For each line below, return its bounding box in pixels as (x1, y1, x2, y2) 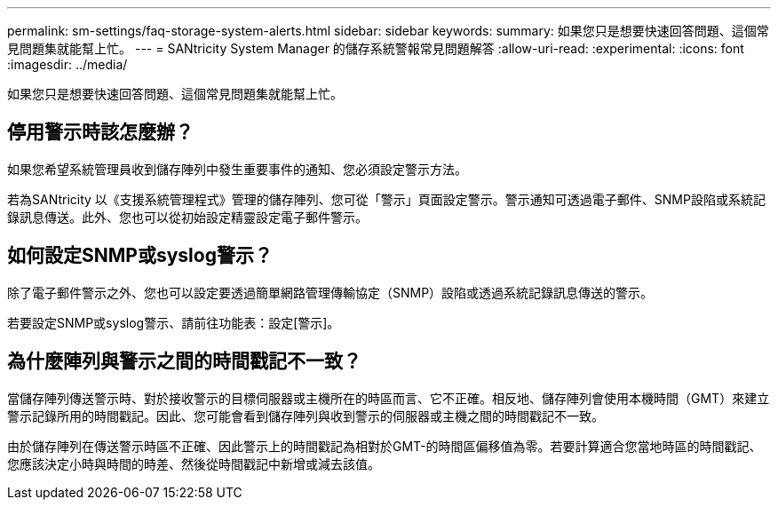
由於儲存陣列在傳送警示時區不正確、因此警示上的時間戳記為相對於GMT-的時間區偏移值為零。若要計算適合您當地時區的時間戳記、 (7, 438, 762, 454)
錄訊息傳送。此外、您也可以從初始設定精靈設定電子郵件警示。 (7, 209, 368, 225)
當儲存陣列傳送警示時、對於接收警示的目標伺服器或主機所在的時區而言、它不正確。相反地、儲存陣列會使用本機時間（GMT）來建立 (7, 390, 770, 406)
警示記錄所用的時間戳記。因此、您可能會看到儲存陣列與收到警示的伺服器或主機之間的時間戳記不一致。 (7, 408, 604, 424)
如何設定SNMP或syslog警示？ (7, 244, 273, 267)
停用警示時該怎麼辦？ (7, 121, 194, 144)
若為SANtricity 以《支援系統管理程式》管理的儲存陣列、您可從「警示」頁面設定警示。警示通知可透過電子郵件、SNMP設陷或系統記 (7, 191, 766, 207)
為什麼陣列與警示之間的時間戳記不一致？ (7, 350, 361, 373)
